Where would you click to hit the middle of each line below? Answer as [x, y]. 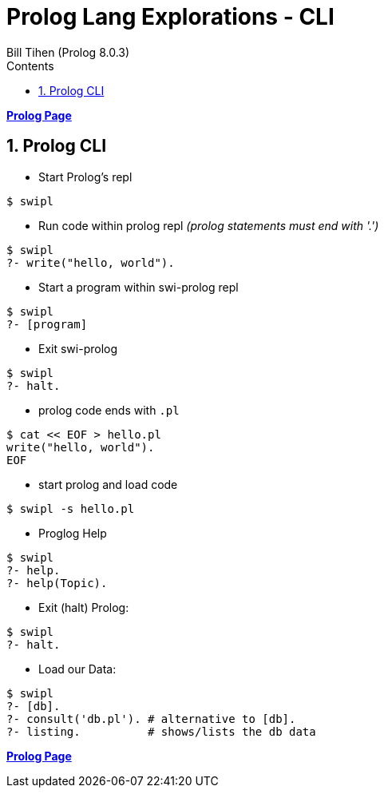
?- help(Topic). [57, 583]
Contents [30, 66]
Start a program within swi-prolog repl [139, 287]
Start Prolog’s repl [85, 177]
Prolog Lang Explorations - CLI [170, 17]
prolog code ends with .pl [109, 410]
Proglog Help [73, 533]
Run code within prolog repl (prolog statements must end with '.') [209, 225]
